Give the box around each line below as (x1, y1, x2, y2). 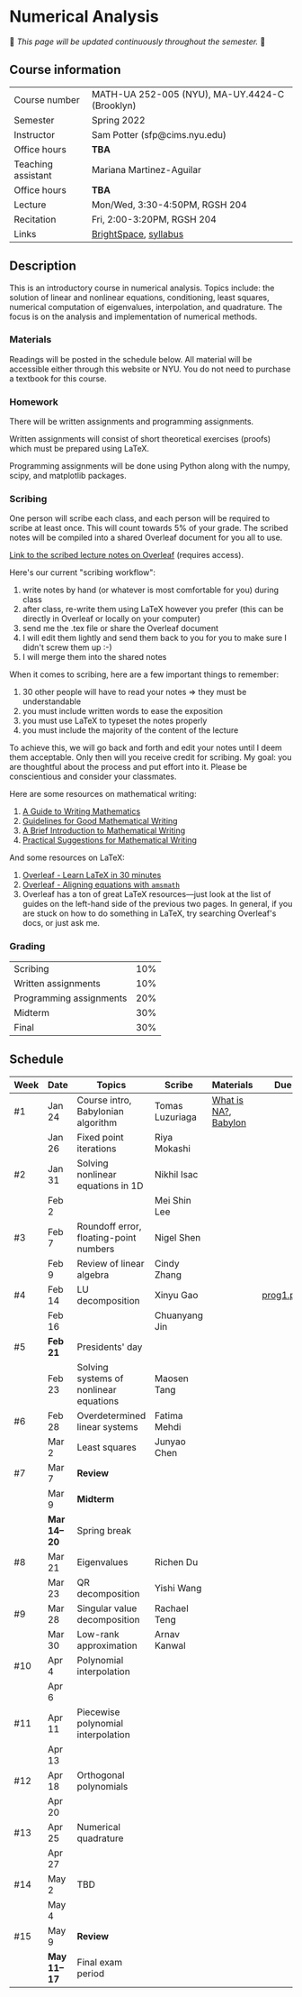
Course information (9, 62, 121, 78)
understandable (22, 696, 82, 707)
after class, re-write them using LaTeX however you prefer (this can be (22, 604, 284, 615)
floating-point (76, 1231, 137, 1243)
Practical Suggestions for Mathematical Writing (22, 835, 198, 846)
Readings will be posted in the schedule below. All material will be (9, 353, 253, 364)
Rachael (154, 1602, 189, 1615)
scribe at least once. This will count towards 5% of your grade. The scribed (9, 523, 289, 534)
